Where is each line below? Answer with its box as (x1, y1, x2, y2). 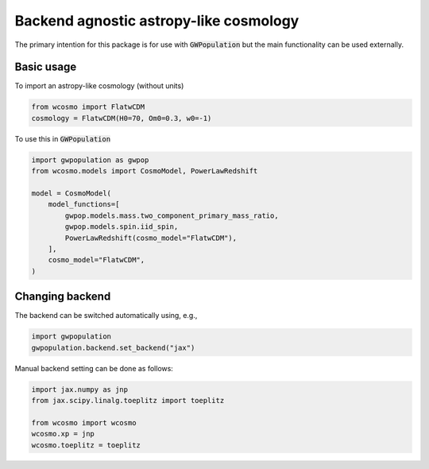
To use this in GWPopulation (14, 134, 111, 143)
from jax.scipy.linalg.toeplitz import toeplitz (31, 396, 225, 405)
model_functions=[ (48, 200, 120, 209)
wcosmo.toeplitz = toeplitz (31, 440, 141, 449)
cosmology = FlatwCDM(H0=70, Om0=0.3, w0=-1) (31, 114, 212, 122)
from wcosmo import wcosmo (31, 418, 137, 427)
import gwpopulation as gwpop (31, 155, 149, 165)
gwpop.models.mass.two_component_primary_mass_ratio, (64, 211, 279, 220)
